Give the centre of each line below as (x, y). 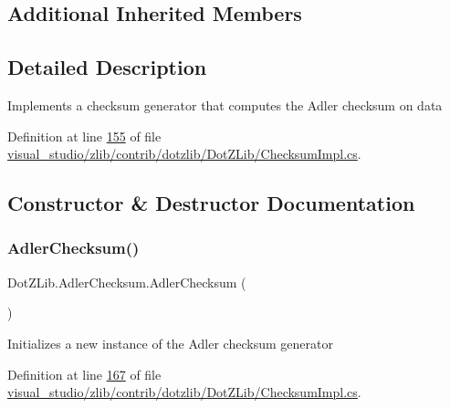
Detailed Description (107, 67)
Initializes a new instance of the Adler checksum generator (170, 343)
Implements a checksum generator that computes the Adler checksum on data (225, 105)
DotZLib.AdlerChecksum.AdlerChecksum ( (127, 282)
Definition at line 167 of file (84, 374)
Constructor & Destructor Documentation (211, 203)
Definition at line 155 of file (84, 136)
